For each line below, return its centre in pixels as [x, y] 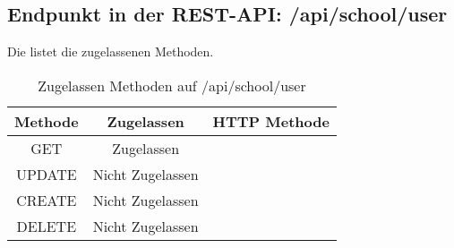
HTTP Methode [271, 121]
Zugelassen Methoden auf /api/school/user [172, 85]
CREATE [47, 200]
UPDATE [46, 174]
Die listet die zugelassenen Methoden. [111, 51]
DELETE [47, 226]
